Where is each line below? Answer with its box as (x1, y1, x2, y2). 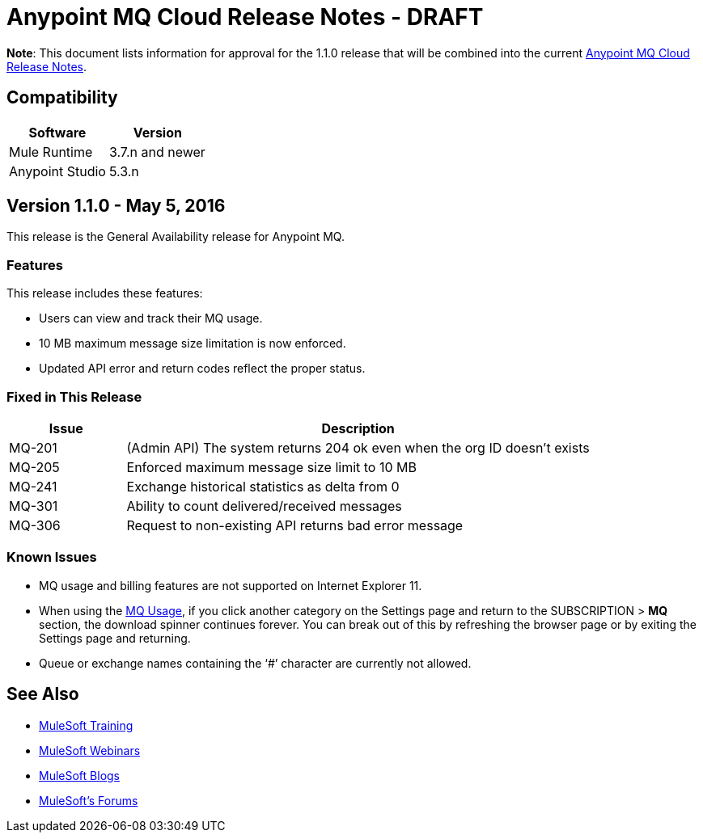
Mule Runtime (9, 143, 93, 160)
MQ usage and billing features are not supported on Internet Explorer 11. (39, 578, 422, 592)
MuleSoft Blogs (39, 768, 120, 782)
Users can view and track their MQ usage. (39, 311, 263, 326)
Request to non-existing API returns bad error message (126, 516, 464, 533)
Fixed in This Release (6, 388, 142, 405)
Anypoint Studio (9, 162, 106, 179)
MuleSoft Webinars (39, 743, 141, 757)
